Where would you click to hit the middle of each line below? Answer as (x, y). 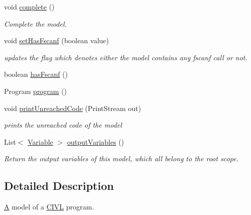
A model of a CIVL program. (49, 207)
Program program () (35, 91)
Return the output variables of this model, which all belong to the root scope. (121, 158)
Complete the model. (35, 23)
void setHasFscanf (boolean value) (57, 40)
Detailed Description (59, 186)
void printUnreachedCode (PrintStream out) (73, 108)
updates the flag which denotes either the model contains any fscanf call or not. (126, 57)
